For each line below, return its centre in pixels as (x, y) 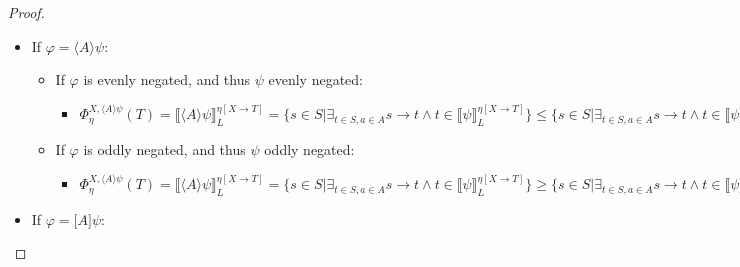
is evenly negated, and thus (167, 79)
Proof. (26, 12)
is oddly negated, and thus (164, 149)
